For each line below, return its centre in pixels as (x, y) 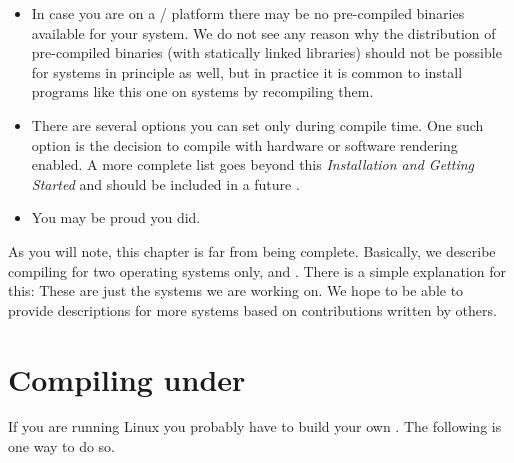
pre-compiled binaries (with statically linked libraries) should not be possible (266, 52)
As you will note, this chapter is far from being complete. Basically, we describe (252, 250)
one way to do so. (62, 446)
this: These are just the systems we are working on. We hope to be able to (236, 290)
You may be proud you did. (116, 217)
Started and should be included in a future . (165, 183)
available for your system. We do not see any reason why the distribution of (263, 32)
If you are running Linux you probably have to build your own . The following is (255, 426)
